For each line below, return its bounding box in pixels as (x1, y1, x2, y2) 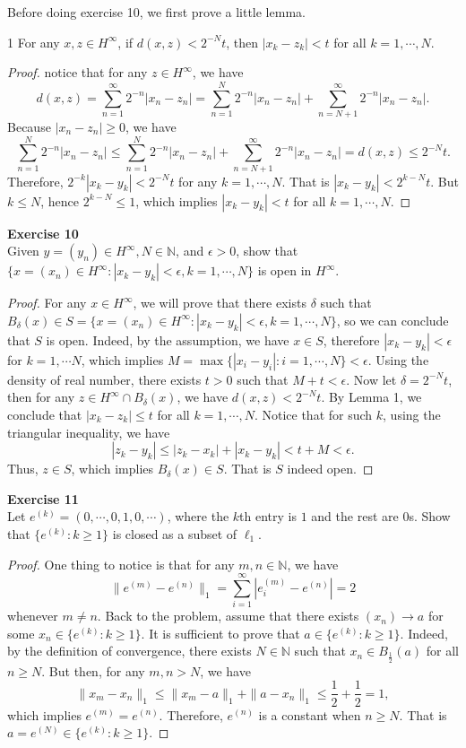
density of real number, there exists (7, 370, 202, 388)
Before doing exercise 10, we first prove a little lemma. (7, 3, 306, 21)
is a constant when (258, 705, 361, 724)
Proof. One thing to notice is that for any (7, 554, 235, 573)
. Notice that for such (254, 405, 373, 423)
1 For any (7, 32, 60, 51)
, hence (40, 191, 79, 210)
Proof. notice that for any (7, 63, 148, 82)
